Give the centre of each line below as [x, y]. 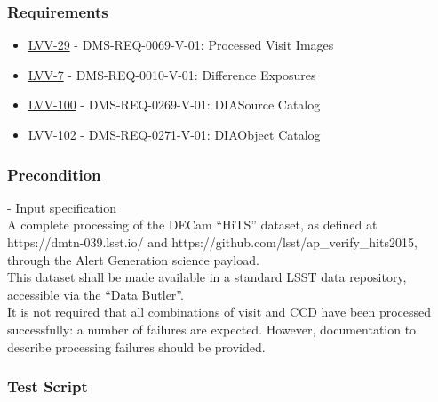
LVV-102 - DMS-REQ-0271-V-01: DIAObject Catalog [174, 134]
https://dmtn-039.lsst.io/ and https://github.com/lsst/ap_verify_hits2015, [212, 242]
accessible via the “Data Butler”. [96, 294]
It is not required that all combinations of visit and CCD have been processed [219, 312]
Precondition [54, 174]
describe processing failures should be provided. [136, 346]
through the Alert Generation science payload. [133, 259]
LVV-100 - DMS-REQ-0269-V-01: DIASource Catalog [174, 105]
